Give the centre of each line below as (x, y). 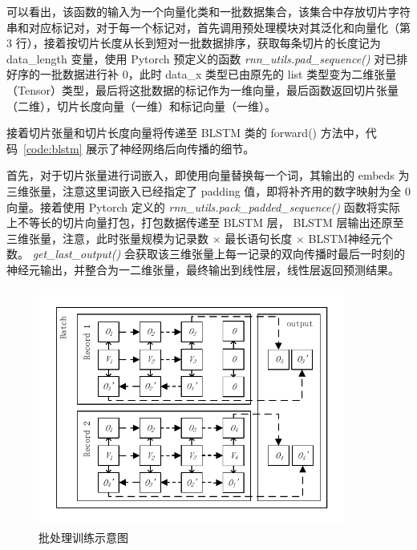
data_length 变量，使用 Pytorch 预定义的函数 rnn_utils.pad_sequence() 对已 (202, 58)
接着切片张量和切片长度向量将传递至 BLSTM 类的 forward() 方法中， (186, 133)
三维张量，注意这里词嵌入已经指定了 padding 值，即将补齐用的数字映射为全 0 (209, 190)
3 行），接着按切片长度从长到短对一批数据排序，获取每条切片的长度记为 (194, 43)
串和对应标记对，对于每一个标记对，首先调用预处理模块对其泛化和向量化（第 (208, 27)
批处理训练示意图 (83, 537)
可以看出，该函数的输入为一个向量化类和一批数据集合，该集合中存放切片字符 (208, 11)
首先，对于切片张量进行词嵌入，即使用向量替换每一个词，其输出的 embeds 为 (208, 175)
